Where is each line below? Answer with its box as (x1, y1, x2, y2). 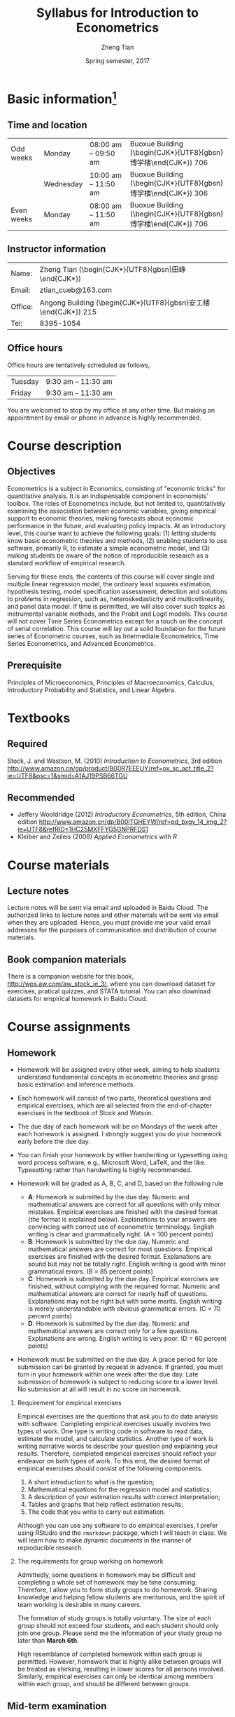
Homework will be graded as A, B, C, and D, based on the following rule (17, 1179, 224, 1188)
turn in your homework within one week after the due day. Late (17, 1370, 199, 1379)
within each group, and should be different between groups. (17, 1680, 191, 1688)
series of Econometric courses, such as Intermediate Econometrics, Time (7, 632, 219, 640)
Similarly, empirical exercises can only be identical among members (17, 1672, 213, 1681)
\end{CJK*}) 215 (39, 307, 97, 317)
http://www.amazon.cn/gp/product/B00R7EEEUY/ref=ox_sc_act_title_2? (7, 764, 215, 772)
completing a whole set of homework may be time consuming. (17, 1578, 197, 1587)
